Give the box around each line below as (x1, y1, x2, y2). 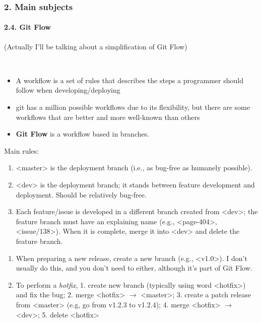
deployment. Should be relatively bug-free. (16, 189, 147, 200)
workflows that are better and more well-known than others (16, 111, 200, 122)
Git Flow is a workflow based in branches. (16, 128, 150, 139)
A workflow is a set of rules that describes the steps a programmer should (16, 75, 243, 85)
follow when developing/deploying (16, 85, 120, 95)
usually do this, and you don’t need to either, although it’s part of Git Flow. (16, 263, 252, 273)
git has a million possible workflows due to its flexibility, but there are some (16, 102, 250, 112)
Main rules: (4, 145, 39, 156)
